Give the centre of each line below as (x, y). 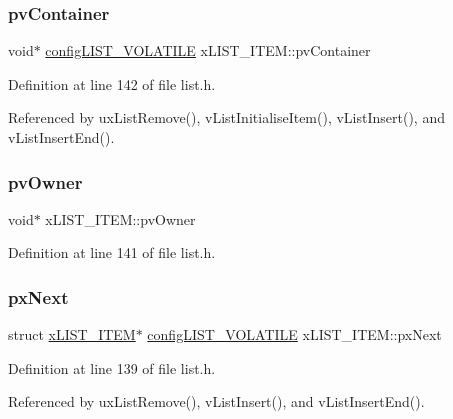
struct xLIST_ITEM (72, 334)
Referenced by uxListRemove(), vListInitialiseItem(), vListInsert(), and (226, 117)
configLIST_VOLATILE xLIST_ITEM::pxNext (294, 334)
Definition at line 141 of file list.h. (112, 252)
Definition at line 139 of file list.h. (112, 367)
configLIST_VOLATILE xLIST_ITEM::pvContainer (208, 50)
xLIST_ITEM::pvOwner (120, 218)
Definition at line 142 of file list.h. (112, 83)
